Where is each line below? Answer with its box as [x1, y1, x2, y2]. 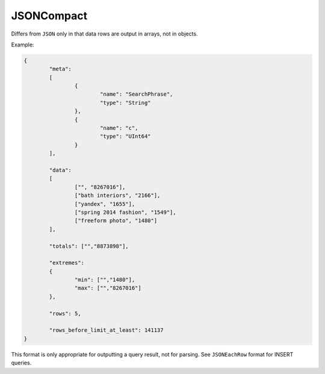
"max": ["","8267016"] [74, 285, 141, 291]
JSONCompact [11, 9, 87, 22]
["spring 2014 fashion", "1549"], [74, 208, 177, 216]
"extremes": [49, 260, 84, 266]
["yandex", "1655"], [74, 201, 135, 207]
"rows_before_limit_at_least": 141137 [49, 327, 164, 334]
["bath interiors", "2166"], [74, 192, 161, 199]
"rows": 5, [49, 310, 81, 317]
